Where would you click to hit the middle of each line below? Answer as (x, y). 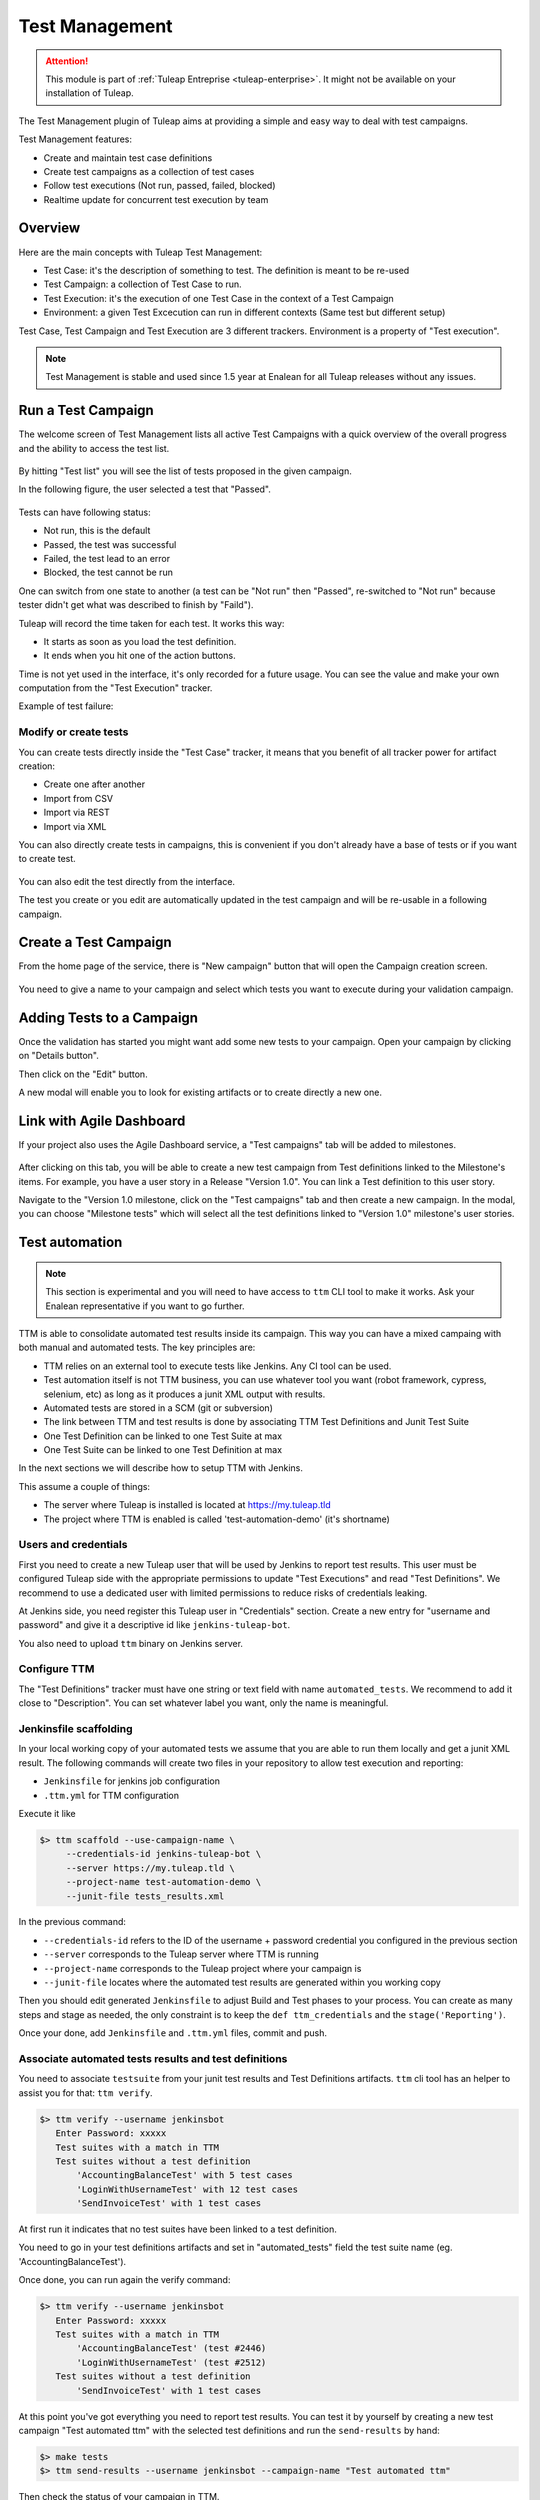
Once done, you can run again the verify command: (124, 2280)
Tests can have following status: (85, 512)
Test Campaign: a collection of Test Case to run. (142, 284)
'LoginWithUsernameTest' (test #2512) (171, 2362)
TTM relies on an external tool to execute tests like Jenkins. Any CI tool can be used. (217, 1366)
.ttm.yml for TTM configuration (111, 1795)
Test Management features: (75, 139)
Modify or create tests (73, 732)
